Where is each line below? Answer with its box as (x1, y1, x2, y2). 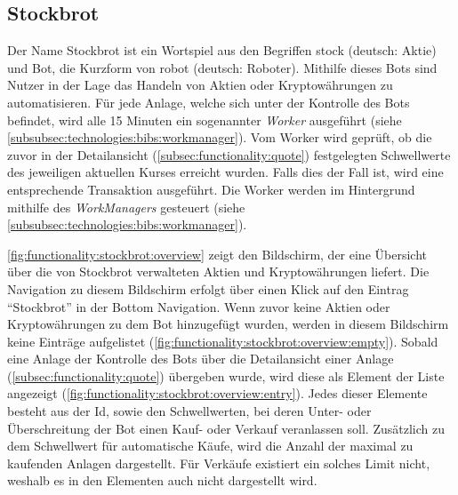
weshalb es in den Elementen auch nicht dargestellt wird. (7, 471, 317, 490)
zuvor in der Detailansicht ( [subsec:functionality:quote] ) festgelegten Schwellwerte (7, 145, 451, 164)
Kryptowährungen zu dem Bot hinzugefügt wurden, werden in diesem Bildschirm (7, 315, 449, 333)
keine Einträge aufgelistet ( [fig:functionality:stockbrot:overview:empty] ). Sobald (7, 331, 438, 350)
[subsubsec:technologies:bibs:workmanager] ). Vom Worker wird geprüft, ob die (7, 128, 432, 147)
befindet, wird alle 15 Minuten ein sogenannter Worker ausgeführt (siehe (7, 110, 402, 129)
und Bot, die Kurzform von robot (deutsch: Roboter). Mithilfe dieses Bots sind (7, 58, 438, 76)
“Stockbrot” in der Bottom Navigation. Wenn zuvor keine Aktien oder (7, 297, 390, 315)
